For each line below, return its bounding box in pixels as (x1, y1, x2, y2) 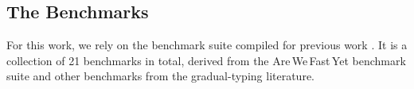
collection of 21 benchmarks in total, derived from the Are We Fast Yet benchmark (6, 52, 406, 68)
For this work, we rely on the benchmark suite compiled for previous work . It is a (6, 37, 408, 53)
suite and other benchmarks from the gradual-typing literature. (6, 68, 315, 84)
